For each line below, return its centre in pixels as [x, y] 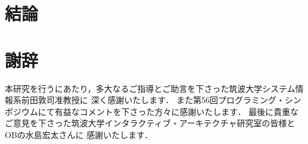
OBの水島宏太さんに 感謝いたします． [79, 134]
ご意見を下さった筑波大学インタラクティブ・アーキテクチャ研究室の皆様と [150, 123]
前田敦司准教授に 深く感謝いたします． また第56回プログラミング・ [153, 100]
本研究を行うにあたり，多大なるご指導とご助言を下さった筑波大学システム [150, 88]
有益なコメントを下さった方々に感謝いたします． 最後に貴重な [177, 111]
